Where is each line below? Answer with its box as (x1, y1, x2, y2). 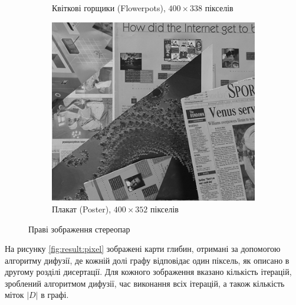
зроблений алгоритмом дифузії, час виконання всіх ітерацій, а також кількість (5, 277, 285, 289)
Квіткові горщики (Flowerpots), (52, 2, 166, 14)
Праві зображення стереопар (28, 222, 130, 235)
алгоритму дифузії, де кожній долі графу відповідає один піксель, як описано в (5, 254, 290, 266)
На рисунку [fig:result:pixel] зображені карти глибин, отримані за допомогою (5, 242, 281, 255)
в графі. (41, 288, 69, 301)
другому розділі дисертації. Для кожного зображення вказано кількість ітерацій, (5, 265, 292, 278)
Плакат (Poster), (52, 202, 111, 215)
